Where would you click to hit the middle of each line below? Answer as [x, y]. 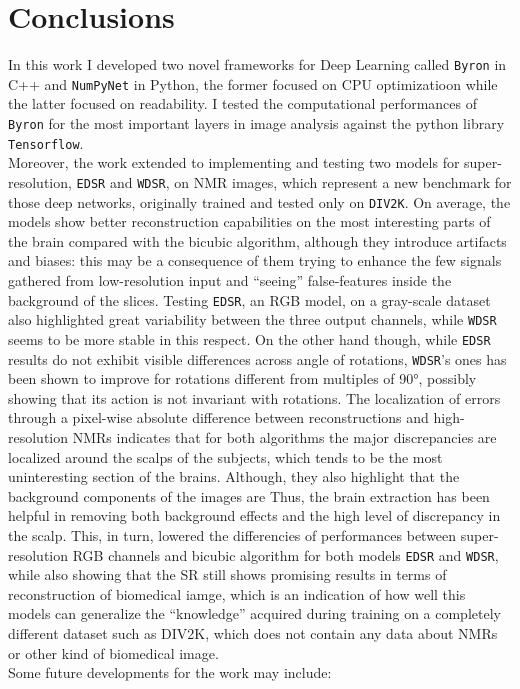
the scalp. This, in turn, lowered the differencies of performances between [232, 535]
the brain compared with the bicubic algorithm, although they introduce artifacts [257, 240]
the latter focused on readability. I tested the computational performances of [243, 103]
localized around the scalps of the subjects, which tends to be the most [225, 456]
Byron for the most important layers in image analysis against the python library [256, 123]
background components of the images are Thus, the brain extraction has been [249, 495]
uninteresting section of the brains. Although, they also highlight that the [234, 476]
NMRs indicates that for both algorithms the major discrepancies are [284, 437]
